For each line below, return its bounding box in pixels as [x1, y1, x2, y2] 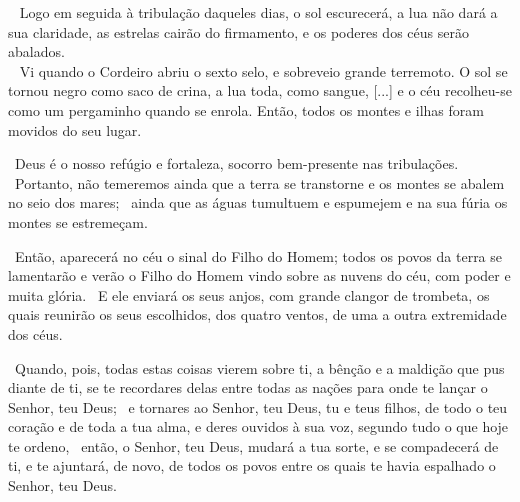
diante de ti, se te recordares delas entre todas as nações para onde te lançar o [8, 377, 488, 398]
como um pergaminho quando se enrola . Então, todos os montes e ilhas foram [8, 99, 484, 120]
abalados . [8, 41, 65, 62]
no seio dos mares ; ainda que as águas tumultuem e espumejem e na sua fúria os [8, 192, 508, 213]
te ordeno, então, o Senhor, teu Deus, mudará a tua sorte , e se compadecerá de [8, 435, 499, 456]
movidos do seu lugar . [8, 119, 142, 140]
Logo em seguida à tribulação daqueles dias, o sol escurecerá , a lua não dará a [19, 2, 498, 22]
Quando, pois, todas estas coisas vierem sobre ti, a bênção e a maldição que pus [14, 357, 505, 378]
